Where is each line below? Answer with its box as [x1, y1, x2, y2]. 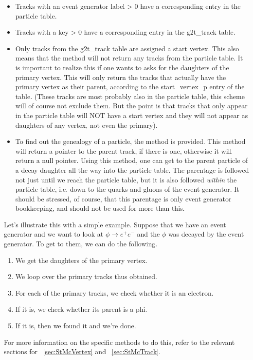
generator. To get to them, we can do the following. [4, 239, 158, 249]
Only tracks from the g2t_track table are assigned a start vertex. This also [15, 43, 239, 53]
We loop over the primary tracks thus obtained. [15, 271, 158, 281]
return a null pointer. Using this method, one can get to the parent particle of [15, 155, 248, 165]
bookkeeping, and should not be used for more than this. [15, 203, 185, 213]
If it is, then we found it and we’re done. [15, 320, 136, 331]
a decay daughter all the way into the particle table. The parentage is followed [15, 164, 249, 175]
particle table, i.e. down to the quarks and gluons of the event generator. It [15, 184, 239, 194]
